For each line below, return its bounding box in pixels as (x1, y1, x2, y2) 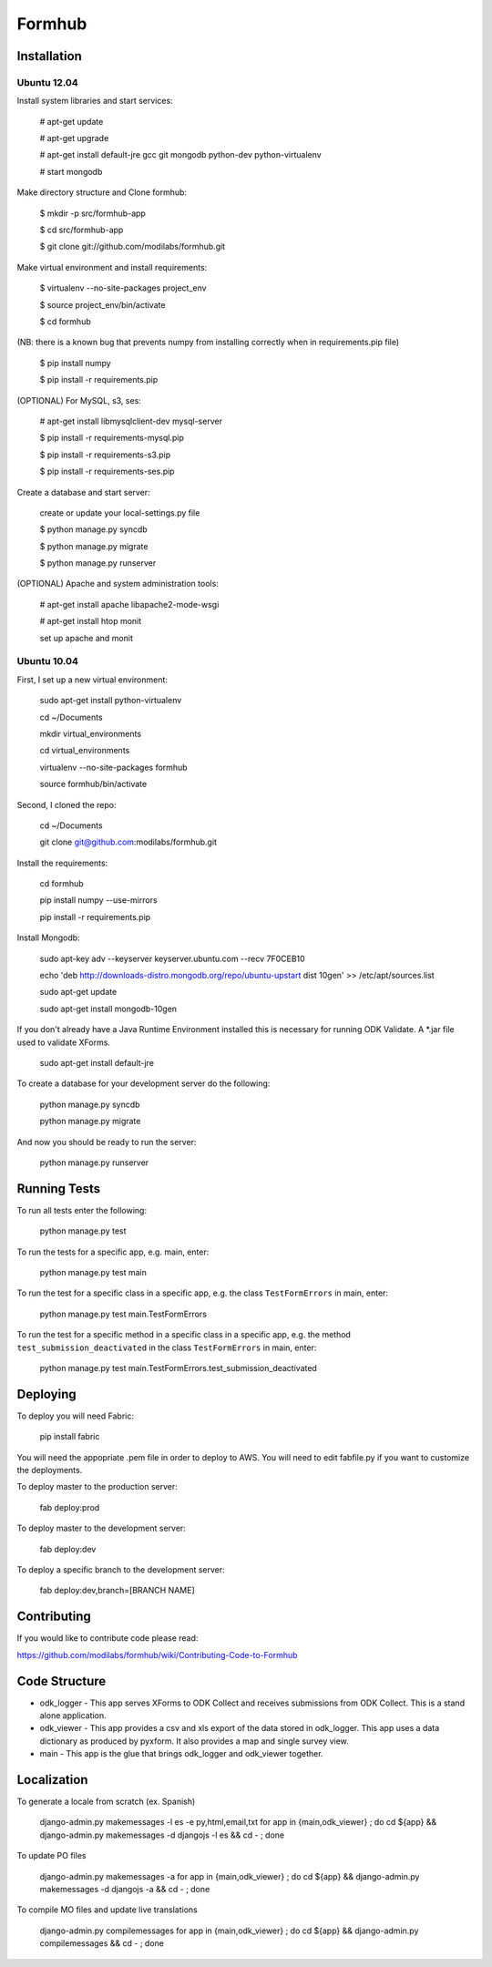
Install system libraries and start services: (16, 96, 173, 107)
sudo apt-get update (39, 987, 118, 998)
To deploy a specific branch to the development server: (16, 1564, 225, 1575)
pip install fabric (39, 1431, 100, 1442)
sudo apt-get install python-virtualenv (39, 695, 182, 706)
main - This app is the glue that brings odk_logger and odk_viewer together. (39, 1748, 323, 1759)
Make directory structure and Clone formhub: (16, 187, 187, 198)
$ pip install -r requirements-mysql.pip (39, 433, 184, 444)
